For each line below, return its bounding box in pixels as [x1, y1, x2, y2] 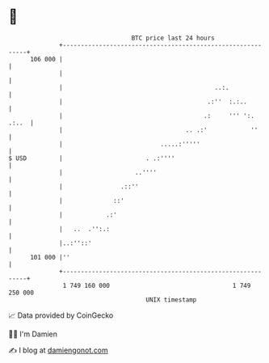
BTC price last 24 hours [131, 34, 216, 42]
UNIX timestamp [145, 295, 197, 304]
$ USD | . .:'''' [8, 154, 175, 163]
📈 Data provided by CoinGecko [8, 310, 114, 320]
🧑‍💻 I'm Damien [8, 329, 58, 339]
